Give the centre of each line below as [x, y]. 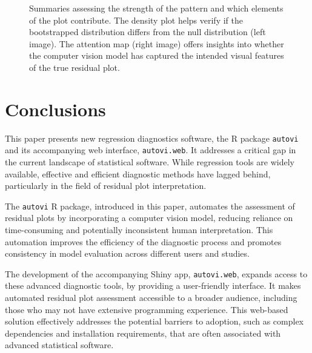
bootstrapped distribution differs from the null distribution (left [148, 32]
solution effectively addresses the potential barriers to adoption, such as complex [154, 321]
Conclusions [55, 109]
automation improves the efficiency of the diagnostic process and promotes [143, 241]
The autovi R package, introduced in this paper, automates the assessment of [150, 206]
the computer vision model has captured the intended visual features [157, 55]
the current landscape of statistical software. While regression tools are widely [150, 162]
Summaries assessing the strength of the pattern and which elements [156, 8]
